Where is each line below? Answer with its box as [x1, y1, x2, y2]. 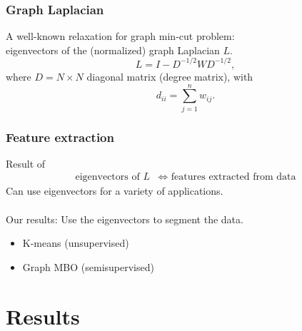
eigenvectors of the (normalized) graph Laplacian [6, 42, 220, 57]
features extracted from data [171, 172, 296, 183]
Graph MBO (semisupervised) [22, 259, 154, 274]
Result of [6, 156, 46, 170]
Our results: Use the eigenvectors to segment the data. [6, 211, 243, 226]
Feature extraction [6, 128, 114, 146]
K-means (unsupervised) [22, 235, 129, 250]
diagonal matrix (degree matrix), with [86, 68, 253, 83]
